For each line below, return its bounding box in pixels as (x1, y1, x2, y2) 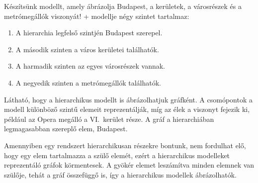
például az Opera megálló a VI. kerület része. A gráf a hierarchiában (4, 113, 214, 124)
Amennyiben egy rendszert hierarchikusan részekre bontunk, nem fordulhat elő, (4, 140, 246, 150)
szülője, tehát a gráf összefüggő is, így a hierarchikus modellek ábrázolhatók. (4, 169, 237, 180)
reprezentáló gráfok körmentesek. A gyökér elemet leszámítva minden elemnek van (4, 160, 255, 170)
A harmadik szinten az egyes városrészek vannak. (15, 61, 166, 71)
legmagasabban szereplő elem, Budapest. (4, 123, 128, 134)
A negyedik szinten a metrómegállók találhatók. (15, 77, 161, 88)
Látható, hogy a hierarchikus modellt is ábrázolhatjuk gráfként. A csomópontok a (4, 94, 253, 104)
